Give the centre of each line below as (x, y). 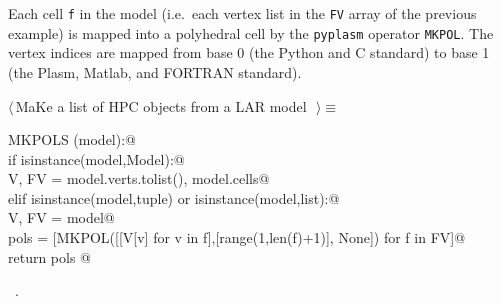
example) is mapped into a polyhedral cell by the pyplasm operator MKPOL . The (251, 32)
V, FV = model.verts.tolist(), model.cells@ (139, 178)
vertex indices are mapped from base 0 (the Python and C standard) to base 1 (249, 52)
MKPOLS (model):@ (72, 139)
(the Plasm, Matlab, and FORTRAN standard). (155, 71)
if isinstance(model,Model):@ (96, 158)
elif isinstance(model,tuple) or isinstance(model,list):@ (174, 197)
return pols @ (50, 256)
